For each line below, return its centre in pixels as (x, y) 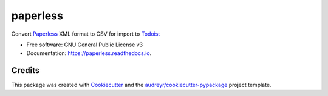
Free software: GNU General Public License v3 (85, 45)
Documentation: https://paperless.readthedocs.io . (89, 53)
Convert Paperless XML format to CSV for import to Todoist (86, 34)
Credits (26, 70)
